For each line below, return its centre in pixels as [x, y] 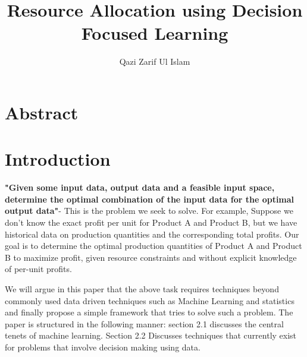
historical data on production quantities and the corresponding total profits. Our [152, 234]
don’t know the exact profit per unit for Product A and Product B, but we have [151, 222]
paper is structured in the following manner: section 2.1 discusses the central [144, 323]
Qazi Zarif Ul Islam [155, 61]
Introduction [58, 159]
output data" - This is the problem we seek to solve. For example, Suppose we [149, 211]
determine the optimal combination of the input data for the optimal [150, 199]
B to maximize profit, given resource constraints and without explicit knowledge [151, 257]
